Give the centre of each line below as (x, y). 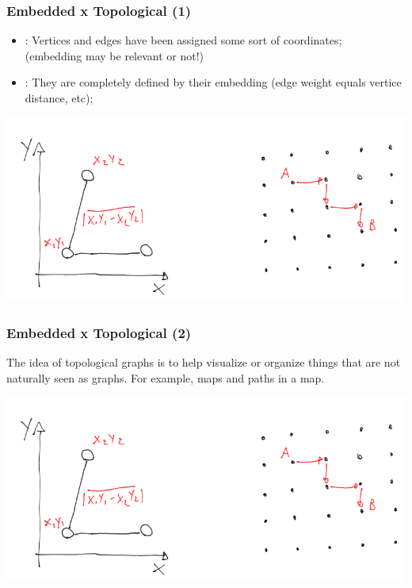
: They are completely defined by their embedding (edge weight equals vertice (213, 82)
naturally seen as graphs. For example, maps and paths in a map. (166, 377)
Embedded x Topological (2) (99, 332)
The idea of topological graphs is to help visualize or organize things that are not (204, 362)
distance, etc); (59, 98)
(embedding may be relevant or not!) (114, 55)
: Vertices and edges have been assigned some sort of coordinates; (183, 40)
